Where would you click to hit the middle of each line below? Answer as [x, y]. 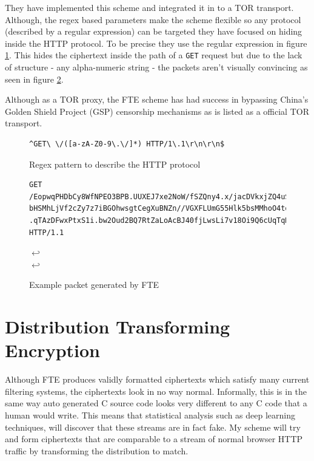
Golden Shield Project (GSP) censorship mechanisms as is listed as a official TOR [157, 111]
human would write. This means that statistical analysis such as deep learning [150, 415]
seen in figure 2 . [34, 79]
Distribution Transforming [118, 326]
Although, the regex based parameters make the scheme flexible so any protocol [153, 19]
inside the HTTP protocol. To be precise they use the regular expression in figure [156, 43]
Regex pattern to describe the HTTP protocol [115, 164]
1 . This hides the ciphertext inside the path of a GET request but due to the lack [154, 55]
